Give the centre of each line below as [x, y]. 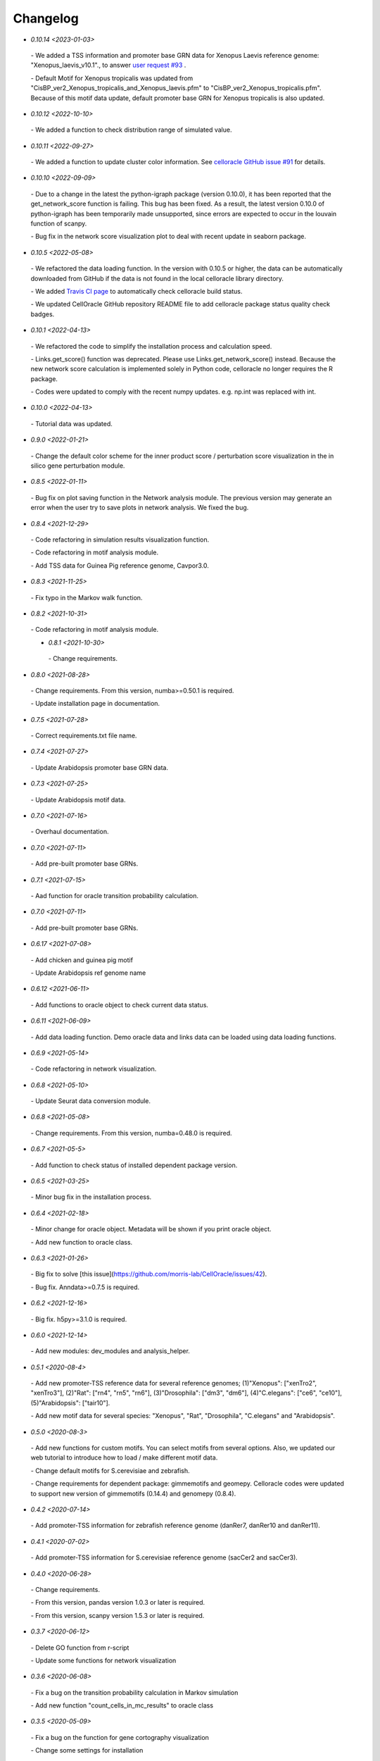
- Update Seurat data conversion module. [91, 1101]
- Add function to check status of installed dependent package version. [134, 1165]
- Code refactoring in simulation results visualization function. [120, 540]
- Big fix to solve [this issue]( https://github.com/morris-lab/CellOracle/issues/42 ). [149, 1274]
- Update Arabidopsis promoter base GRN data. [100, 767]
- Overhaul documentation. [70, 832]
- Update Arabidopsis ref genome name [88, 973]
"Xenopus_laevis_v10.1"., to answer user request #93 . [108, 65]
